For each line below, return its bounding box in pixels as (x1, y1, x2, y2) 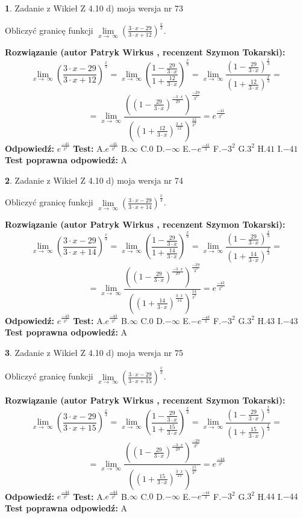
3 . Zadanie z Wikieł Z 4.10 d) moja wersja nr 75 (5, 346, 184, 358)
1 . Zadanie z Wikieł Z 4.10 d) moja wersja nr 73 (5, 2, 184, 14)
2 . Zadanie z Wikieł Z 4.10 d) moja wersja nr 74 (5, 173, 184, 186)
